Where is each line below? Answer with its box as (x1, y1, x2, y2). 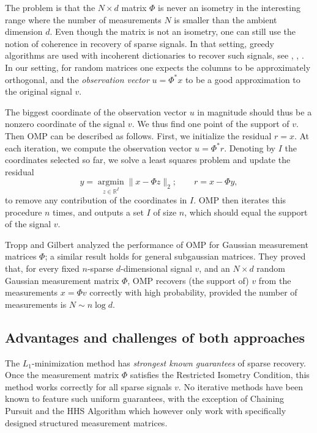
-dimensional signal (121, 262, 192, 275)
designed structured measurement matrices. (5, 416, 168, 429)
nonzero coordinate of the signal (5, 117, 125, 130)
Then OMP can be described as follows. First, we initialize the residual (5, 129, 272, 142)
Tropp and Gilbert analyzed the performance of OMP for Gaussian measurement (5, 238, 308, 250)
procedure (5, 205, 42, 218)
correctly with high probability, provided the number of (89, 286, 297, 299)
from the (258, 274, 291, 286)
